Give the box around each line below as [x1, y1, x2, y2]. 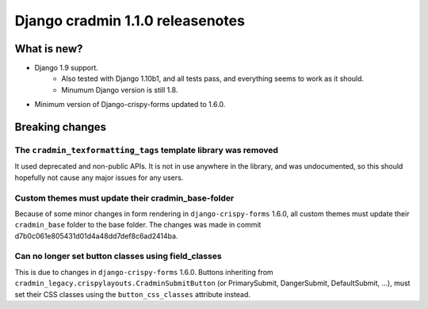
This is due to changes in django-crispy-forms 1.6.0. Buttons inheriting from [14, 267, 273, 277]
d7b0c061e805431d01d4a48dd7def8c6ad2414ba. [14, 231, 178, 241]
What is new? [14, 42, 83, 55]
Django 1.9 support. [34, 63, 99, 73]
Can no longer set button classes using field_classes [14, 250, 222, 261]
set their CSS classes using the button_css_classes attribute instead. [14, 289, 251, 299]
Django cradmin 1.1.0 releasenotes [14, 12, 246, 29]
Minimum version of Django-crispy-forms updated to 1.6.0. [34, 100, 226, 109]
